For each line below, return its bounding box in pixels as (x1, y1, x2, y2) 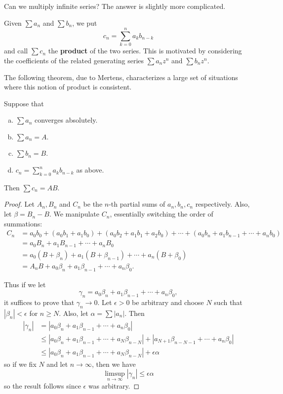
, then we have (91, 358, 136, 369)
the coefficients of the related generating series (4, 55, 144, 65)
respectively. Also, (195, 199, 250, 209)
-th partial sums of (109, 199, 165, 209)
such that (214, 297, 243, 307)
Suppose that (4, 98, 44, 108)
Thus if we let (4, 279, 46, 289)
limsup (105, 370, 125, 378)
